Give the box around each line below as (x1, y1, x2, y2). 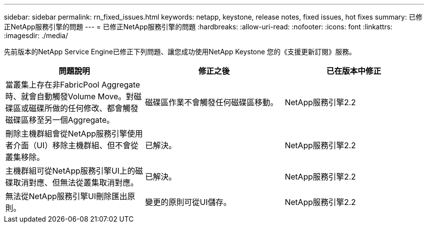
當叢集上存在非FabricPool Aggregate (5, 80, 140, 90)
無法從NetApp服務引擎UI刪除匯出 (5, 191, 128, 201)
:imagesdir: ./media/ (4, 31, 68, 40)
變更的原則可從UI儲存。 (145, 197, 232, 207)
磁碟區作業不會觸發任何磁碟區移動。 (145, 97, 278, 107)
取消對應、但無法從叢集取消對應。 (13, 178, 139, 187)
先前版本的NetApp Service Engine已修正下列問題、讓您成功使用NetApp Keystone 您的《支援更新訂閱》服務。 (4, 47, 356, 56)
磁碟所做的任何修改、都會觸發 (29, 103, 139, 113)
